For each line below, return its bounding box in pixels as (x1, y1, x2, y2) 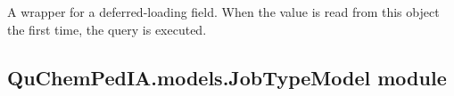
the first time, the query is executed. (7, 20, 207, 38)
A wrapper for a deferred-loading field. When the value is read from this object (7, 3, 440, 20)
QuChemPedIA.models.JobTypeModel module (7, 63, 447, 91)
